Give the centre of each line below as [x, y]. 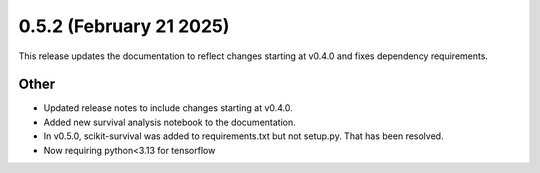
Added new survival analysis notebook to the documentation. [169, 122]
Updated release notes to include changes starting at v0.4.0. [168, 108]
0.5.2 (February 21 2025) [124, 26]
